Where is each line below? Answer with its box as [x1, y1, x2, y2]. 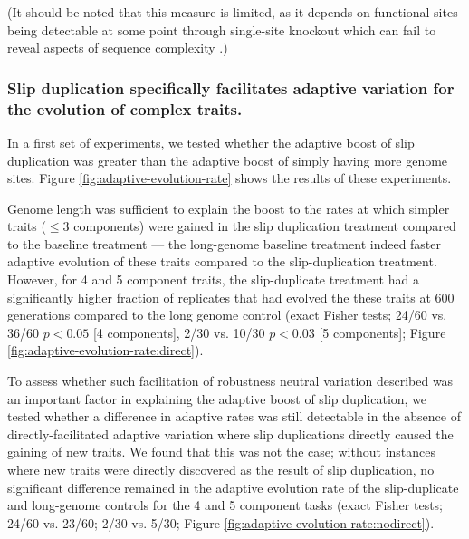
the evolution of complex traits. [7, 97, 243, 120]
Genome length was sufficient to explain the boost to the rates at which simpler [7, 198, 450, 217]
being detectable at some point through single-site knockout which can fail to [7, 20, 436, 39]
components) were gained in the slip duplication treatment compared [73, 217, 456, 236]
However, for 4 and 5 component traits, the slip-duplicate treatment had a [7, 270, 419, 289]
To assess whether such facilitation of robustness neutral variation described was [7, 371, 454, 390]
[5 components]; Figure [319, 322, 446, 342]
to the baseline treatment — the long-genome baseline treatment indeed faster [7, 234, 442, 253]
